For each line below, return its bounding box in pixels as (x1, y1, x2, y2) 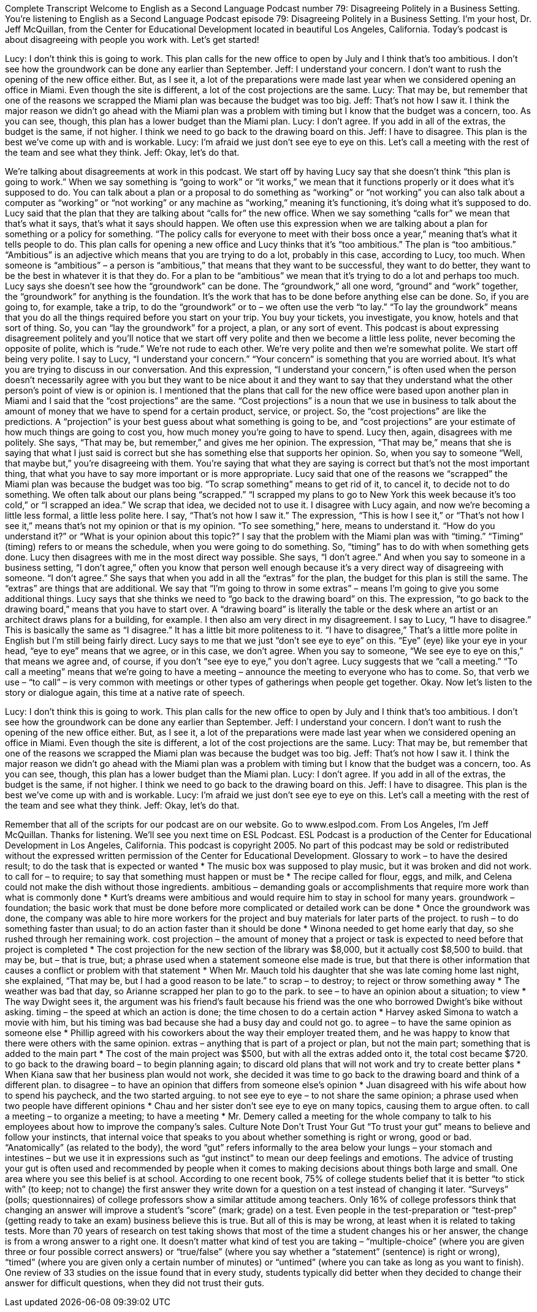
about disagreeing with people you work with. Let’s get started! (5, 34, 259, 45)
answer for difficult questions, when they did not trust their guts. (5, 1278, 265, 1288)
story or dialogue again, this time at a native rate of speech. (5, 687, 245, 698)
